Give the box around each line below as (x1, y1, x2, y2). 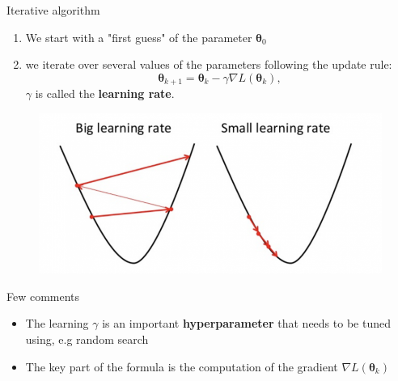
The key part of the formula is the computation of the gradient (25, 358, 338, 375)
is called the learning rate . (35, 85, 175, 102)
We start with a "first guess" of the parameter (25, 28, 252, 45)
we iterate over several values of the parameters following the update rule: (25, 56, 392, 73)
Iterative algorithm (6, 2, 100, 18)
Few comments (6, 287, 80, 304)
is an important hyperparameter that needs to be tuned (102, 315, 391, 332)
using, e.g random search (25, 330, 149, 347)
